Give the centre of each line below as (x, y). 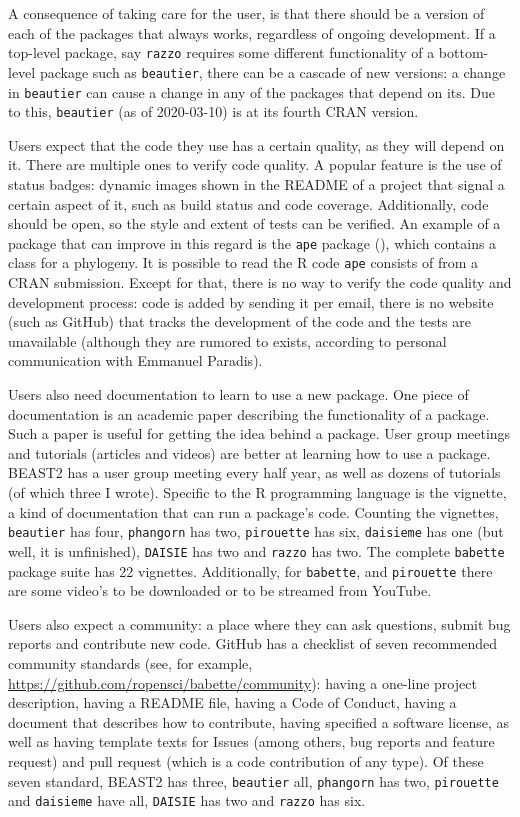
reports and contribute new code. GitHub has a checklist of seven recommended (252, 643)
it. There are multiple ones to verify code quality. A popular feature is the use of (255, 164)
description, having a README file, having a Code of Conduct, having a (232, 702)
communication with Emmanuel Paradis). (135, 360)
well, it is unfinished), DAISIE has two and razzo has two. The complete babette (256, 550)
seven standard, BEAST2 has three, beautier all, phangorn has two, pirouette (253, 780)
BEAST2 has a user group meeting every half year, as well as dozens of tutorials (254, 472)
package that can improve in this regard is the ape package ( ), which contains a (252, 242)
